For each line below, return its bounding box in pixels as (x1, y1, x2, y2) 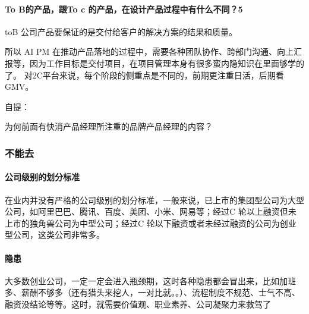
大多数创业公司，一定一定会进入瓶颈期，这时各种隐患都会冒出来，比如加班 (5, 274, 296, 287)
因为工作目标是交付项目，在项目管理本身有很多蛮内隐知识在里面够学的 (29, 56, 304, 69)
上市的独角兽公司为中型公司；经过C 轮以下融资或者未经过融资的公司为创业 (5, 216, 297, 229)
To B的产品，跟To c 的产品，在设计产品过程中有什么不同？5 (5, 2, 243, 15)
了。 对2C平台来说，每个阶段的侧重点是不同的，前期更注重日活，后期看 (5, 68, 284, 81)
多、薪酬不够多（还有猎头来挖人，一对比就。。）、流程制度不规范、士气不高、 (5, 286, 300, 299)
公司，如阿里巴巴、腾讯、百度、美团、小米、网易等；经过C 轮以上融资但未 (5, 205, 297, 218)
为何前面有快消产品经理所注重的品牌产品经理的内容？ (5, 120, 213, 133)
